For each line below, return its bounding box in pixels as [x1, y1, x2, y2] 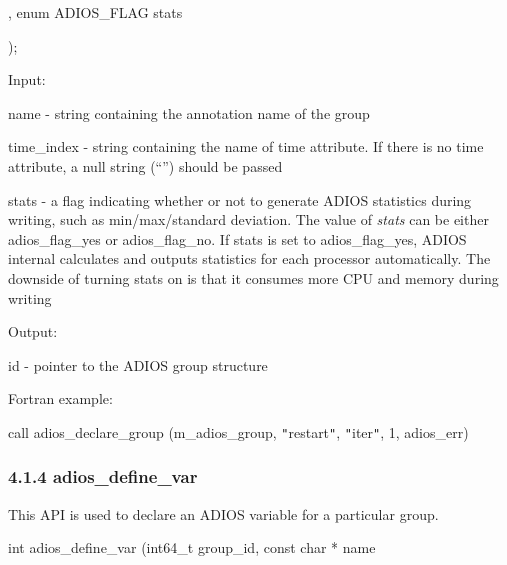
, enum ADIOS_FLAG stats [8, 2, 183, 22]
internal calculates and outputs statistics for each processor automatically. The [8, 248, 491, 269]
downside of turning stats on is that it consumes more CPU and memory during [8, 267, 499, 288]
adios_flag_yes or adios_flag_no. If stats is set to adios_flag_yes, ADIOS [8, 228, 467, 249]
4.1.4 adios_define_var [8, 464, 198, 489]
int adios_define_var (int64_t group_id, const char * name [8, 537, 376, 558]
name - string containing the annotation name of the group [8, 102, 370, 123]
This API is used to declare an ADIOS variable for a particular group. [8, 503, 439, 524]
